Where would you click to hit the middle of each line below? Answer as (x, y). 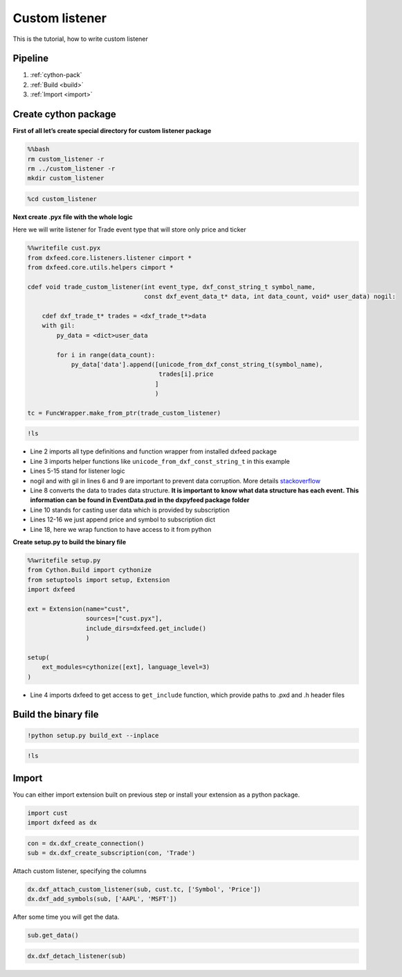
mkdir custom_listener (66, 178)
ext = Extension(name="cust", (79, 609)
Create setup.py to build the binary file (70, 542)
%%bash (38, 149)
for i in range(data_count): (106, 355)
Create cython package (65, 114)
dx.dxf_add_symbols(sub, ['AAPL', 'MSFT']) (102, 899)
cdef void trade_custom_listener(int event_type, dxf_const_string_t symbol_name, (172, 287)
